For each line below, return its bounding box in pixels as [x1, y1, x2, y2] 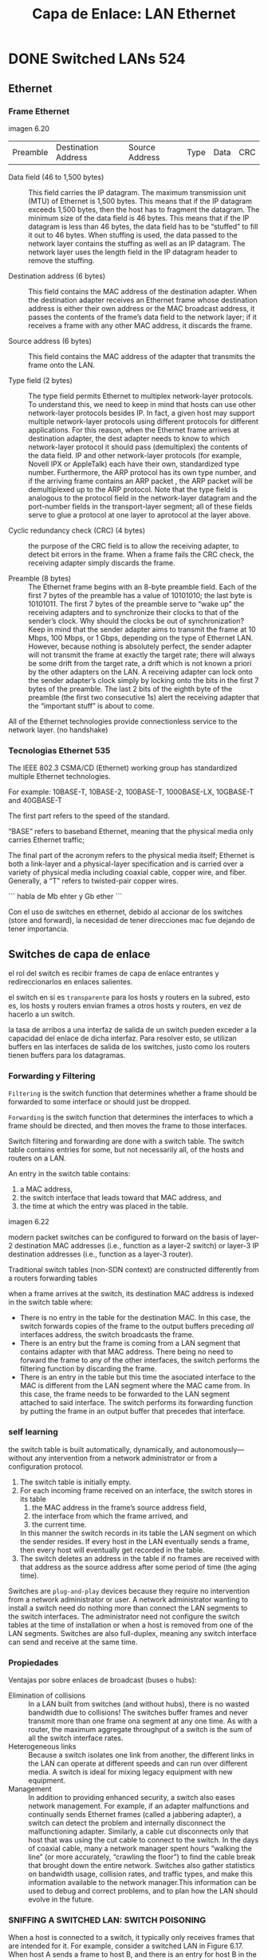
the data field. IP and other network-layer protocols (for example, [28, 450, 242, 460]
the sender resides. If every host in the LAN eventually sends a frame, [19, 1536, 250, 1546]
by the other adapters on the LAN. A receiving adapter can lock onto [28, 667, 253, 677]
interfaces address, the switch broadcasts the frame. [19, 1330, 195, 1339]
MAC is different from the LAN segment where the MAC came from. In [19, 1381, 250, 1391]
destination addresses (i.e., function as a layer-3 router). [8, 1249, 194, 1259]
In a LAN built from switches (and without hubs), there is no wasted [28, 1699, 250, 1708]
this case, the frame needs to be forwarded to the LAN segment [19, 1389, 230, 1399]
